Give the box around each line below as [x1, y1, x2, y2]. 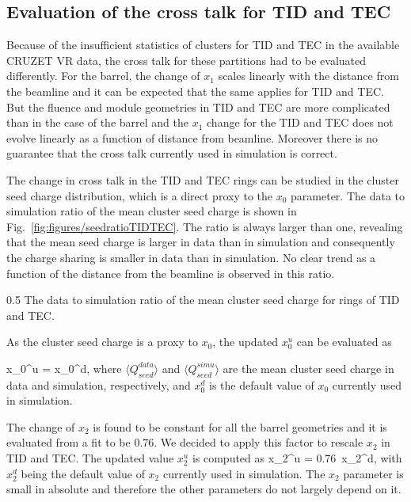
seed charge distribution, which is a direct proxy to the [6, 187, 272, 203]
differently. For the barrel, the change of [6, 67, 200, 84]
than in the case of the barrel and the [6, 114, 188, 131]
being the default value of [21, 465, 145, 481]
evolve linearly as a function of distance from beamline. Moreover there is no [6, 129, 379, 146]
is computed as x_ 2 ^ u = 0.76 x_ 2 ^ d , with [192, 450, 402, 466]
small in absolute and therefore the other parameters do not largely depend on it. [6, 481, 401, 497]
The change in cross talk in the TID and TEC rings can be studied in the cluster [6, 171, 399, 188]
